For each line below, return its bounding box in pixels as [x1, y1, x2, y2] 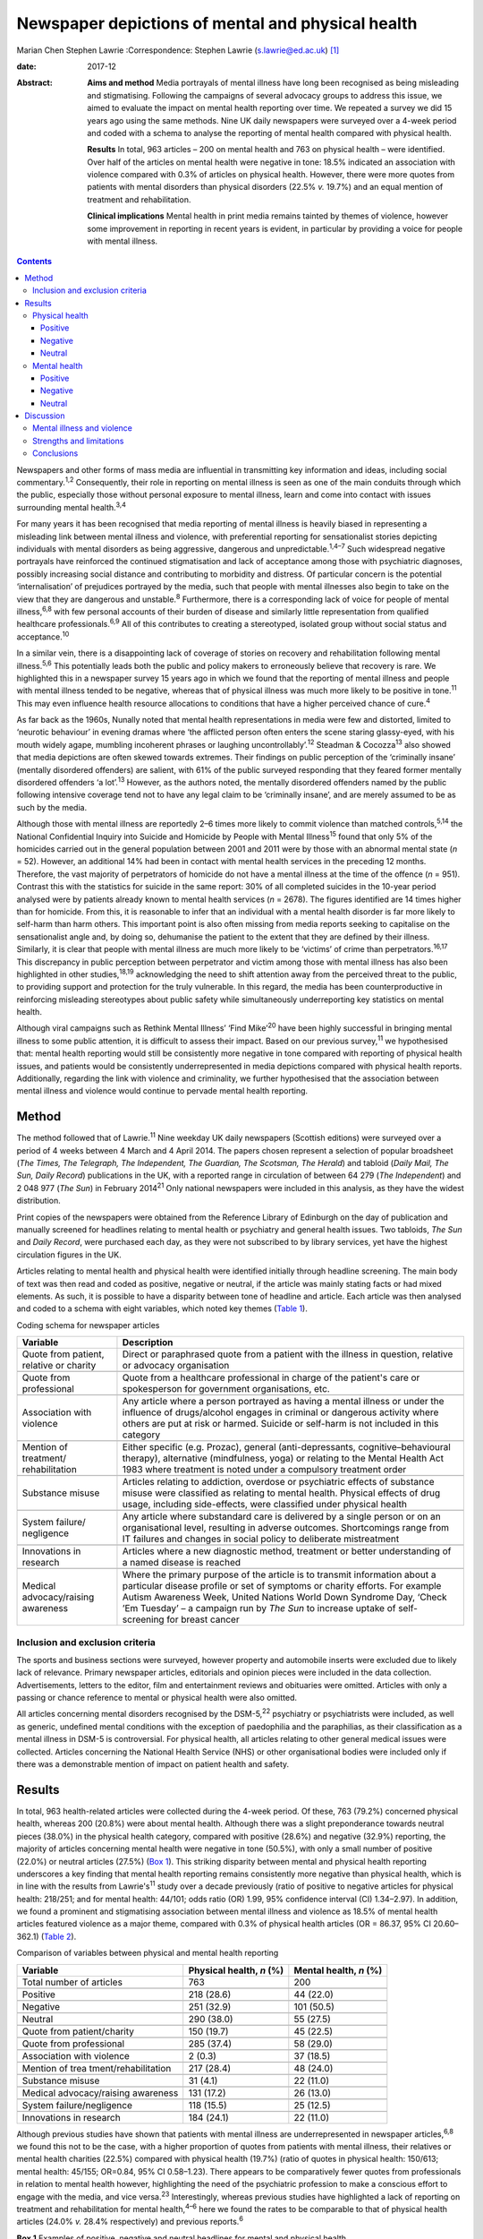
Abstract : [16, 77, 53, 89]
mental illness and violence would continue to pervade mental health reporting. [16, 1085, 309, 1096]
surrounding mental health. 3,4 [16, 501, 127, 512]
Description [122, 1336, 174, 1349]
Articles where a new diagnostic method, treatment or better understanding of [122, 1545, 452, 1557]
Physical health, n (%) [188, 1964, 284, 1977]
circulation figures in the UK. [16, 1249, 122, 1260]
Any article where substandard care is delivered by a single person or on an [122, 1510, 442, 1523]
